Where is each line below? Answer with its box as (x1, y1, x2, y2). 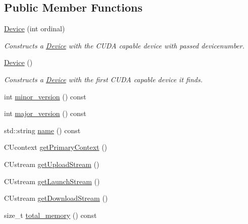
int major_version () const (4, 108, 86, 119)
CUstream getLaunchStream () (4, 176, 100, 186)
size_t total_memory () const (4, 209, 97, 220)
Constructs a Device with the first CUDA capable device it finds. (4, 74, 203, 84)
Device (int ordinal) (4, 23, 65, 34)
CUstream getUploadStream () (4, 158, 100, 169)
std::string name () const (4, 125, 81, 135)
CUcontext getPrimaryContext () (4, 142, 108, 152)
